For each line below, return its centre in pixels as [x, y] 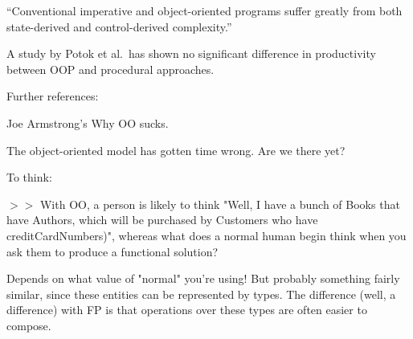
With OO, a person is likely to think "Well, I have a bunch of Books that [220, 204]
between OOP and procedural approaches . [110, 69]
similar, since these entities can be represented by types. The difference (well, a [201, 294]
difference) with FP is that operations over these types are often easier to [187, 310]
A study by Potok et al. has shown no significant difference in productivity [191, 53]
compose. [29, 325]
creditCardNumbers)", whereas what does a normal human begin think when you [206, 235]
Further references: [53, 96]
